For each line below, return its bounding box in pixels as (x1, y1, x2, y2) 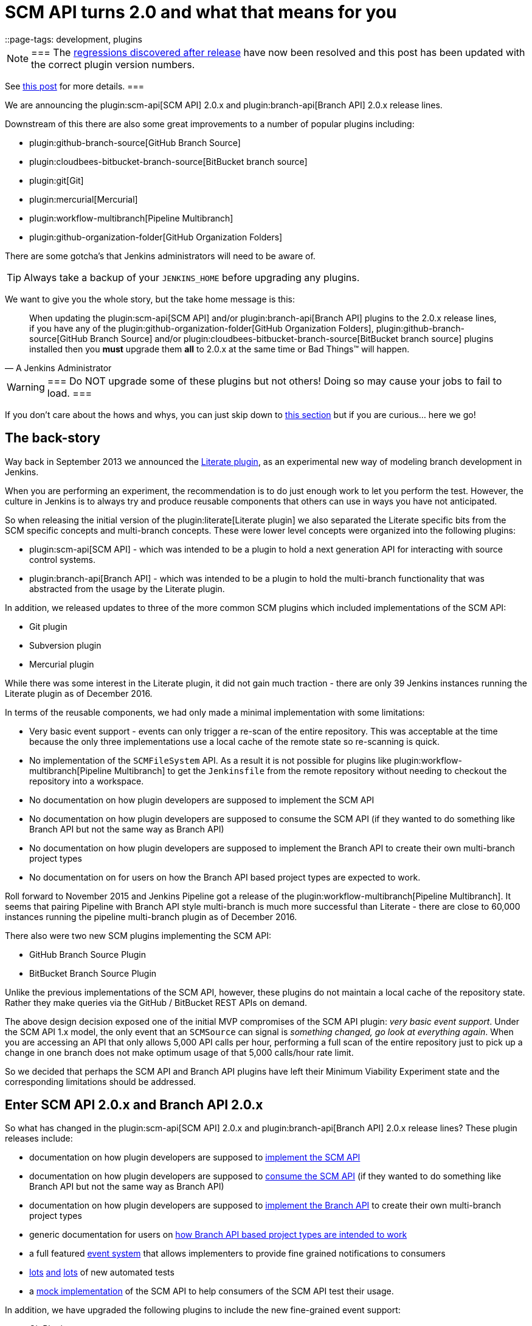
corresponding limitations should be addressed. (5, 1076, 196, 1087)
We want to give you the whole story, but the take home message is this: (5, 293, 295, 304)
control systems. (29, 554, 95, 565)
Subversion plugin (29, 640, 102, 651)
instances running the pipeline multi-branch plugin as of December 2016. (5, 911, 297, 922)
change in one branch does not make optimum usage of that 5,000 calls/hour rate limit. (5, 1047, 354, 1058)
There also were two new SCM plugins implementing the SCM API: (5, 930, 271, 941)
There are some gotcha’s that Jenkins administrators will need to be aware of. (5, 250, 316, 261)
